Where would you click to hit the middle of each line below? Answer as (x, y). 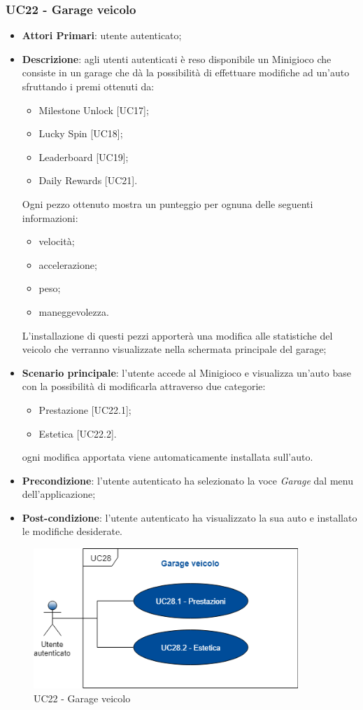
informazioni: (50, 217)
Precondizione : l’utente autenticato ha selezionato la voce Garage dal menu (187, 480)
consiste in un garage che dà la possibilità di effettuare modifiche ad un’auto (186, 72)
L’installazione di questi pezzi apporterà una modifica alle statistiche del (177, 335)
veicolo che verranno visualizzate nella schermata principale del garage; (174, 349)
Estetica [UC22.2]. (78, 433)
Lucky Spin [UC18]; (81, 133)
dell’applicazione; (59, 494)
